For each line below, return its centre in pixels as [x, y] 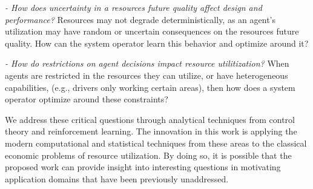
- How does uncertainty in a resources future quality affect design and [133, 7]
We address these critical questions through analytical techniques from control [150, 119]
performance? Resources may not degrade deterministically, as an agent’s [140, 19]
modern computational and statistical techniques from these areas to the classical [156, 143]
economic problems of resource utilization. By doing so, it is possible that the [148, 155]
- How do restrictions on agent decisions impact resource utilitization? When [147, 63]
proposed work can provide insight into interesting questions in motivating [143, 167]
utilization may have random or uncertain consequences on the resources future [152, 31]
